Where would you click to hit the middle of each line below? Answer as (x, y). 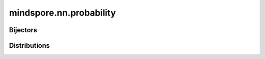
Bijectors (23, 30)
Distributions (29, 46)
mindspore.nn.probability (63, 13)
